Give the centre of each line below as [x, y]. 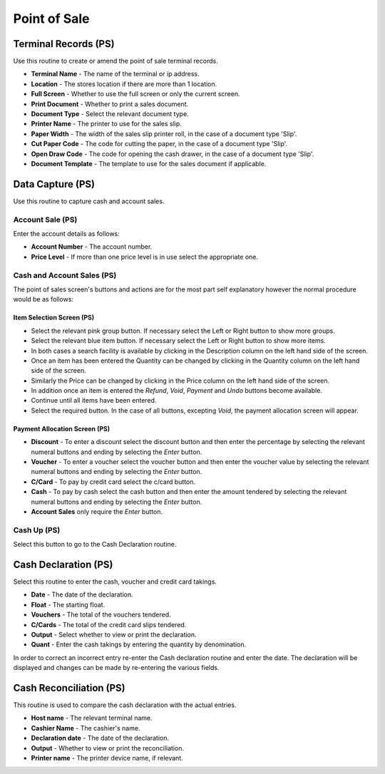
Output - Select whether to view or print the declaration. [114, 634]
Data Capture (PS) [54, 184]
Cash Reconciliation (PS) [70, 688]
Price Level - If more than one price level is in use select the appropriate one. [145, 257]
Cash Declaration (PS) [63, 564]
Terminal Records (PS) [64, 44]
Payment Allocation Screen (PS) [62, 428]
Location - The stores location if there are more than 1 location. [124, 84]
